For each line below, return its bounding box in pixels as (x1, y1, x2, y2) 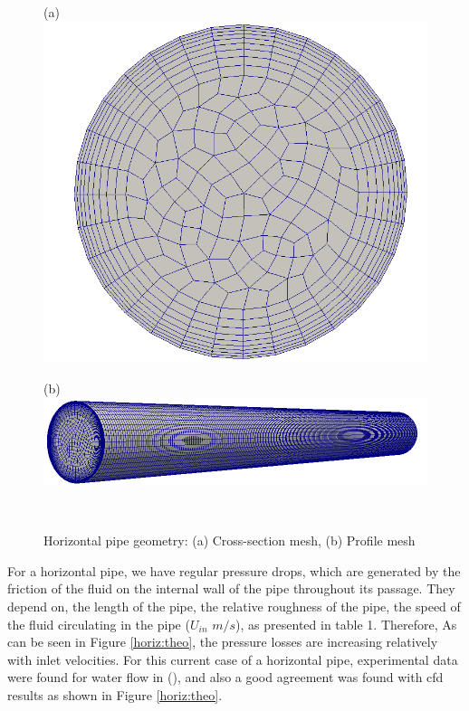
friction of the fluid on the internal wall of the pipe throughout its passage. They (7, 579, 455, 598)
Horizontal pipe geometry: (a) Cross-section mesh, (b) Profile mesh (43, 531, 416, 550)
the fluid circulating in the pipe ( (7, 614, 190, 633)
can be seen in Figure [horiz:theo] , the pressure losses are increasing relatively (7, 632, 438, 651)
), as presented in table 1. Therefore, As (235, 614, 457, 633)
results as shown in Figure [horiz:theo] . (7, 686, 223, 705)
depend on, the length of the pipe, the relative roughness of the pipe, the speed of (7, 597, 461, 616)
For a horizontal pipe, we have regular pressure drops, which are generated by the (7, 561, 461, 580)
